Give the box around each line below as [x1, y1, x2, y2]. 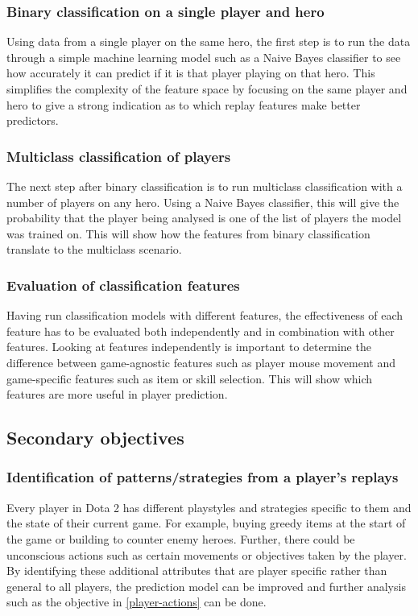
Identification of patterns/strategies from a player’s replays [6, 467, 399, 487]
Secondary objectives [6, 425, 184, 450]
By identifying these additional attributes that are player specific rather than [6, 562, 387, 579]
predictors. [6, 112, 59, 129]
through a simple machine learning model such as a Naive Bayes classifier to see [6, 48, 401, 65]
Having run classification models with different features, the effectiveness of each [6, 307, 404, 324]
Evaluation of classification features [6, 275, 240, 295]
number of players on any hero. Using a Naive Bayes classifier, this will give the [6, 193, 399, 210]
